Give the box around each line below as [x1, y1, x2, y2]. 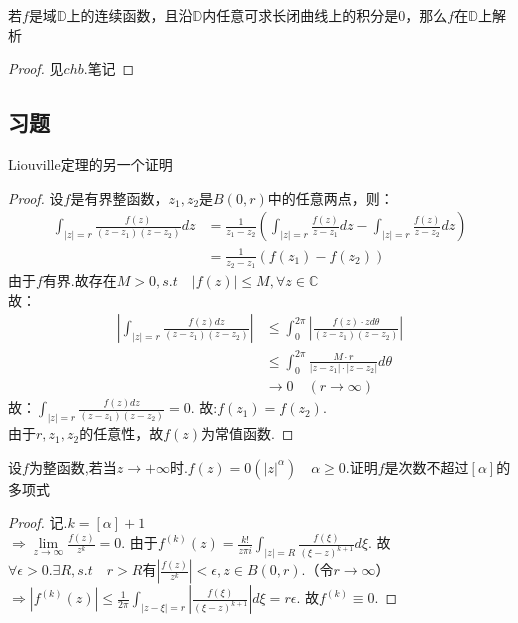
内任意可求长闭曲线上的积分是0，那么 [202, 5, 448, 25]
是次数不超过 [384, 456, 469, 477]
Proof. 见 [8, 58, 64, 79]
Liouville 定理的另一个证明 [8, 153, 173, 174]
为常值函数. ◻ [201, 423, 294, 444]
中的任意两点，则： [267, 187, 394, 208]
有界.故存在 [42, 269, 117, 290]
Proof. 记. [8, 512, 68, 533]
